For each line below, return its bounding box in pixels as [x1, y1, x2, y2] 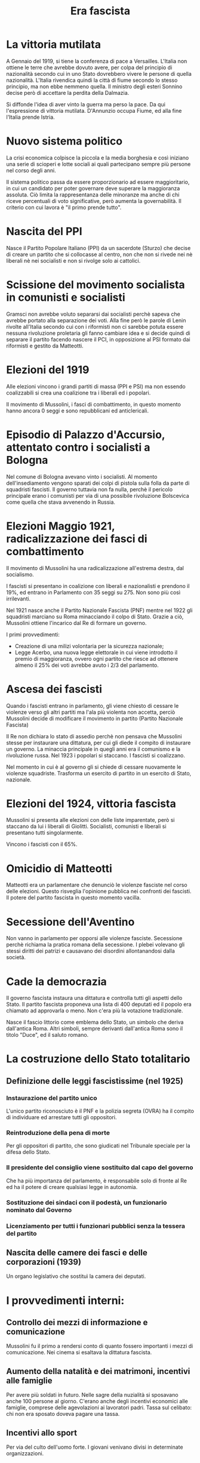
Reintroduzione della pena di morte [6, 1129, 110, 1137]
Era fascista [70, 4, 130, 18]
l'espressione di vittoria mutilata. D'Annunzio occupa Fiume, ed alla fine [6, 107, 182, 114]
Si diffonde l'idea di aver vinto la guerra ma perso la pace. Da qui [6, 100, 166, 108]
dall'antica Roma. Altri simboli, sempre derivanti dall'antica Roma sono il [6, 1025, 183, 1032]
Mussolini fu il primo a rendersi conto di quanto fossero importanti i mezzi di [6, 1342, 193, 1350]
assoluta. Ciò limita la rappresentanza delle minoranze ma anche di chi [6, 191, 180, 198]
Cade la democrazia [6, 975, 107, 988]
